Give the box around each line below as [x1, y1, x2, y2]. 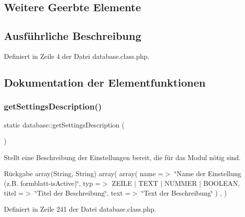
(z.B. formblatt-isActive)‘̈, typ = [4, 178, 101, 188]
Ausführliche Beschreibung [4, 28, 141, 43]
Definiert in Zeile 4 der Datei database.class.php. [4, 51, 150, 61]
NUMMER [164, 178, 197, 188]
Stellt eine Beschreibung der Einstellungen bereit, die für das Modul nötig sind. [4, 152, 241, 162]
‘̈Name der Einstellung [174, 168, 242, 179]
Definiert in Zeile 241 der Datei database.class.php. [4, 204, 156, 214]
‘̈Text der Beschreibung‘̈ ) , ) [142, 187, 227, 198]
